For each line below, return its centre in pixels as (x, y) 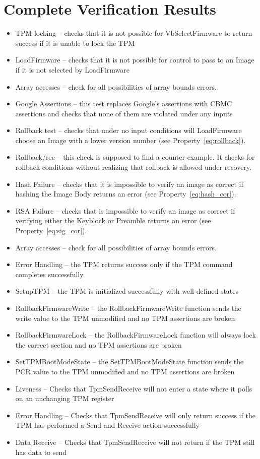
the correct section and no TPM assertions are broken (99, 344)
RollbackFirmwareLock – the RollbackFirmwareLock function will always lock (136, 335)
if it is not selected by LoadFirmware (72, 69)
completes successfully (49, 274)
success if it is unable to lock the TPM (75, 43)
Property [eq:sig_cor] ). (51, 231)
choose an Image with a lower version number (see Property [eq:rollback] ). (131, 140)
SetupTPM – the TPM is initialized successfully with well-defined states (127, 291)
